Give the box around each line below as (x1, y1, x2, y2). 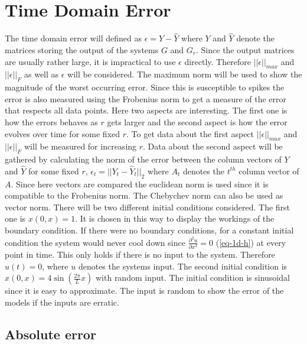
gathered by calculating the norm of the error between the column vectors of (5, 153, 282, 165)
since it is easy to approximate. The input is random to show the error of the (5, 284, 284, 297)
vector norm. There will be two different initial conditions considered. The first (5, 200, 290, 213)
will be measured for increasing (24, 140, 137, 152)
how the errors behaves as (5, 115, 98, 128)
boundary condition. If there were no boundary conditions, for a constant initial (5, 224, 294, 236)
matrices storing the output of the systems (5, 43, 159, 56)
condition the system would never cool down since (5, 236, 185, 248)
